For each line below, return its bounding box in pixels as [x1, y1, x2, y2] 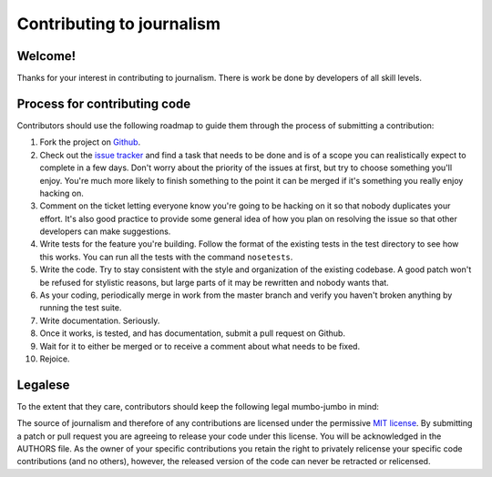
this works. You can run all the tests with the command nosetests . [39, 251, 293, 262]
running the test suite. [39, 302, 122, 313]
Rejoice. [39, 353, 70, 364]
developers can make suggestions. [39, 226, 171, 237]
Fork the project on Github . [39, 137, 141, 147]
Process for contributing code [16, 96, 191, 111]
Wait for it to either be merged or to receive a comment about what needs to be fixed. [39, 340, 360, 351]
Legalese [16, 377, 70, 392]
